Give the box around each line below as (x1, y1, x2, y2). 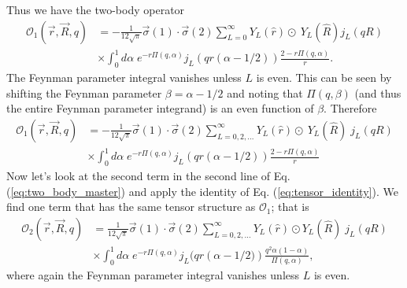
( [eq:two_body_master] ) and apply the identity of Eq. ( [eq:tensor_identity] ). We (6, 183, 398, 199)
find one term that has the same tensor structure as (6, 198, 256, 215)
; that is (271, 198, 309, 215)
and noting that (227, 84, 303, 101)
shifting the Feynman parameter (6, 84, 162, 101)
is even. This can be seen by (256, 68, 392, 85)
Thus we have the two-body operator (6, 2, 185, 17)
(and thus (354, 84, 401, 101)
